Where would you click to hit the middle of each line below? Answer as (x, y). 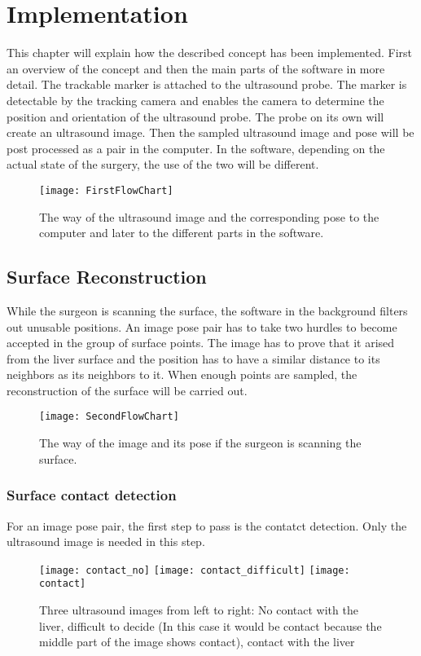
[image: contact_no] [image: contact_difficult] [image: (195, 570)
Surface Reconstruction (107, 277)
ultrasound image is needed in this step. (106, 542)
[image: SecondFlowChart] (109, 417)
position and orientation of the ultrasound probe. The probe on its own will (195, 116)
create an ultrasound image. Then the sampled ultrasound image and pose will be (210, 132)
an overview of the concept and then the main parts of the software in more (196, 68)
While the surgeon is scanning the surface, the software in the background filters (207, 310)
